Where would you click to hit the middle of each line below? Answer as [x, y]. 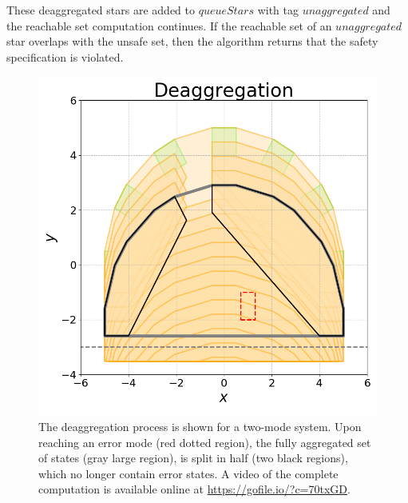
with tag [278, 10]
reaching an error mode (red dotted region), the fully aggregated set [205, 442]
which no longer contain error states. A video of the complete [188, 473]
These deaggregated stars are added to [101, 10]
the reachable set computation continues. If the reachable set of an [169, 25]
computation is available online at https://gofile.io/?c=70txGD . [194, 489]
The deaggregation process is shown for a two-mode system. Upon [200, 426]
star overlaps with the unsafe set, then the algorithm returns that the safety [192, 41]
